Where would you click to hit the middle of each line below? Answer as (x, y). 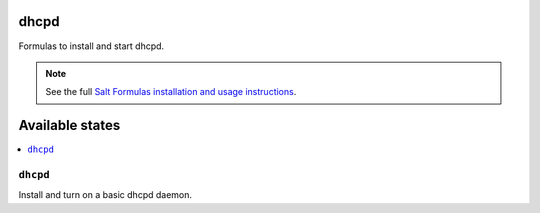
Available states (69, 125)
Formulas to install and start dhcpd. (91, 46)
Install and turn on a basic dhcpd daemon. (105, 195)
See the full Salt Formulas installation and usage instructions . (171, 92)
